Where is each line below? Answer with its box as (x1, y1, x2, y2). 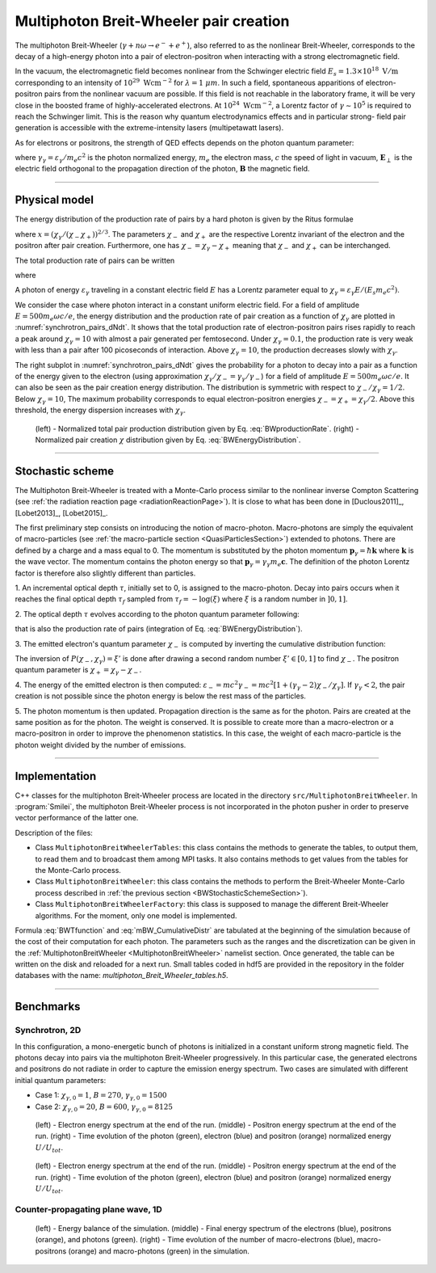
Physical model (15, 193, 94, 207)
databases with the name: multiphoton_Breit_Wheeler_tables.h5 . (15, 971, 228, 980)
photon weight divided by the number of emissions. (15, 740, 187, 749)
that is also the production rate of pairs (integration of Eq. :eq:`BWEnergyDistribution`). (15, 624, 303, 634)
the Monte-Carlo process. (35, 865, 121, 875)
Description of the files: (15, 828, 93, 837)
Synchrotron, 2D (15, 1025, 82, 1036)
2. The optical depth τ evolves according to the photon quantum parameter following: (15, 609, 300, 618)
